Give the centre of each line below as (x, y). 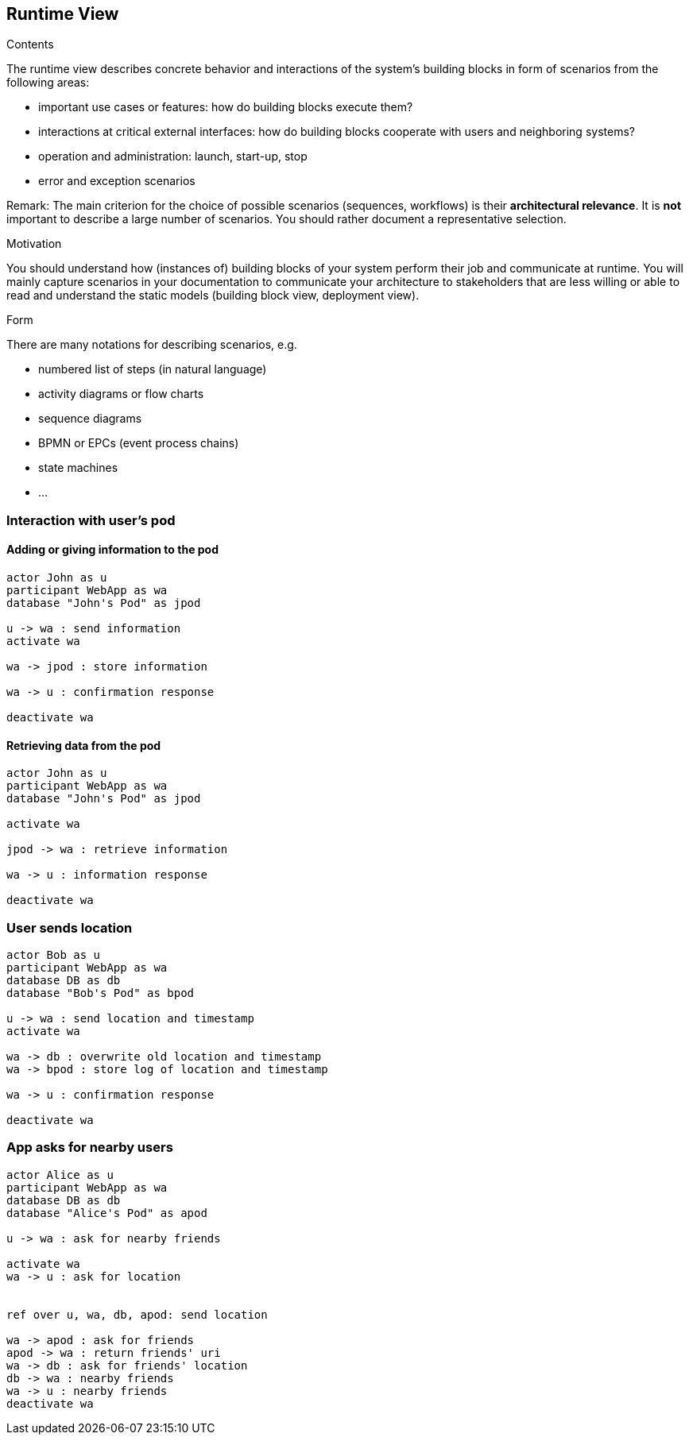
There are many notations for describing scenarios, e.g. (152, 345)
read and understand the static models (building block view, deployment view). (213, 296)
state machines (78, 468)
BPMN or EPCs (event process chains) (139, 443)
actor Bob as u (54, 954)
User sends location (70, 927)
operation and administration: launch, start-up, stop (173, 156)
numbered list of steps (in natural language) (153, 369)
